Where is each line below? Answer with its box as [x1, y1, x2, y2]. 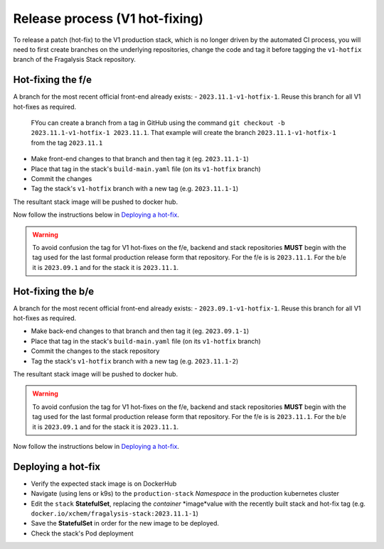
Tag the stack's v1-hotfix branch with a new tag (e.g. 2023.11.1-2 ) [31, 357, 239, 365]
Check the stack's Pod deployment [31, 529, 134, 538]
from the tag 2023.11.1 [31, 138, 103, 147]
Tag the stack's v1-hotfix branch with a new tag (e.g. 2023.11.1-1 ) [31, 185, 239, 193]
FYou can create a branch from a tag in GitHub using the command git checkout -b [31, 119, 285, 127]
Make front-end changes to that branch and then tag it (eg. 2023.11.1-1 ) [31, 155, 249, 163]
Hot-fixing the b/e [13, 285, 95, 298]
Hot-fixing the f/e [13, 74, 92, 86]
